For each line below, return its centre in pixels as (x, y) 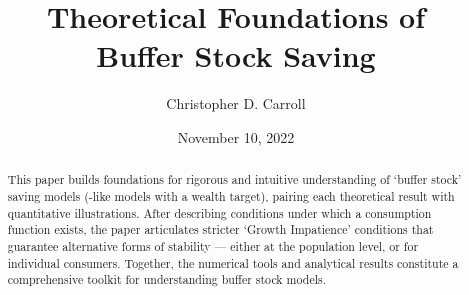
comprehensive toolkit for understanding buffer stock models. (166, 279)
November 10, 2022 (236, 136)
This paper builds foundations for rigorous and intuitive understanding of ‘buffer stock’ (234, 179)
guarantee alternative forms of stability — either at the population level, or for (213, 245)
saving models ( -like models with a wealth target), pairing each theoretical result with (231, 195)
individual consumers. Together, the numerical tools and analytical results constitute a (233, 262)
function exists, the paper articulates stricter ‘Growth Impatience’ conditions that (220, 229)
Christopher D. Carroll (236, 103)
